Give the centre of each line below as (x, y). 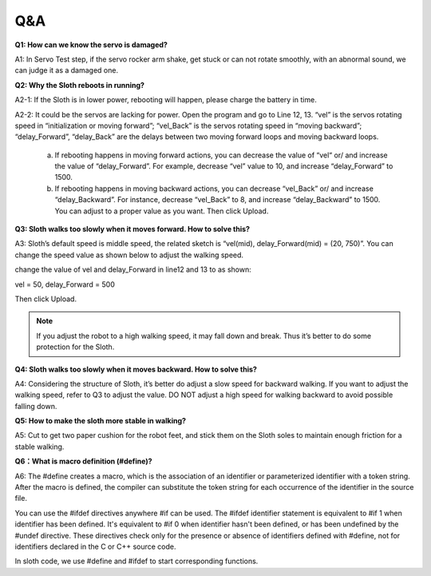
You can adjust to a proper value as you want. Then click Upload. (162, 211)
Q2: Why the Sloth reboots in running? (80, 85)
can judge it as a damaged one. (67, 70)
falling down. (36, 406)
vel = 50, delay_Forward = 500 (65, 284)
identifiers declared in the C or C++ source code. (95, 546)
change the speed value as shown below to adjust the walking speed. (129, 255)
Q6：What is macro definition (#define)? (83, 461)
